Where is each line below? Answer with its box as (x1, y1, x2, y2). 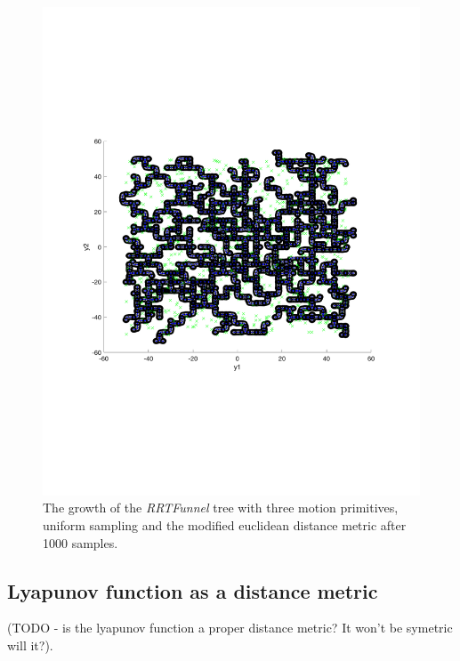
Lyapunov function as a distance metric (7, 576, 378, 604)
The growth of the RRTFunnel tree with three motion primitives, (43, 498, 399, 517)
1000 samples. (43, 533, 118, 552)
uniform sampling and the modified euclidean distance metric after (43, 516, 407, 535)
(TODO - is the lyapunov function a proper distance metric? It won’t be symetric (7, 618, 453, 637)
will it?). (7, 636, 53, 655)
